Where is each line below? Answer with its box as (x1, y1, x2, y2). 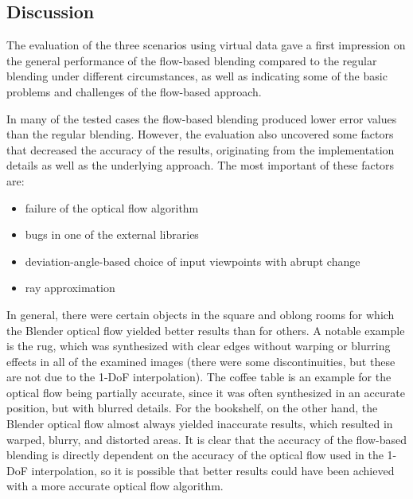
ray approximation (25, 279, 115, 296)
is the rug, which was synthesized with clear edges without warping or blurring (6, 337, 391, 354)
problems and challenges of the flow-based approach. (6, 83, 262, 99)
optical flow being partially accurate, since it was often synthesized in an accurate (6, 384, 405, 400)
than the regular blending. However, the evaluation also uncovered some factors (6, 126, 394, 142)
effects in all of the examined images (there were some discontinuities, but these (6, 353, 395, 369)
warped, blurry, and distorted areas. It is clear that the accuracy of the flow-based (6, 431, 407, 447)
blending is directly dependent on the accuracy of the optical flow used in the (6, 446, 384, 463)
